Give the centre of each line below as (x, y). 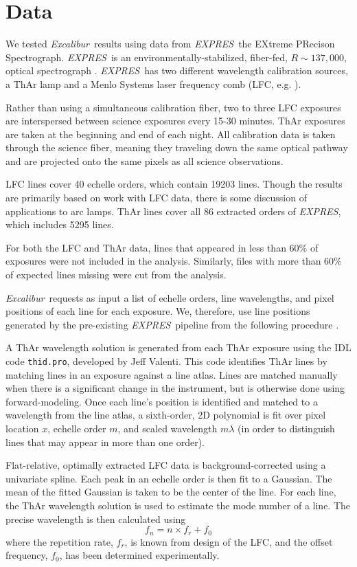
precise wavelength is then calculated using (96, 519)
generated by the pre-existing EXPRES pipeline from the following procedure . (172, 324)
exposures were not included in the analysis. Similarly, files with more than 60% (174, 261)
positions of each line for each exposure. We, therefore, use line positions (158, 311)
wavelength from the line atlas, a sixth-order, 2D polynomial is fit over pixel (166, 415)
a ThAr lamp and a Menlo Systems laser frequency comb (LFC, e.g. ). (153, 84)
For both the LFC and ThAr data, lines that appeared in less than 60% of (162, 247)
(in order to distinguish (286, 429)
